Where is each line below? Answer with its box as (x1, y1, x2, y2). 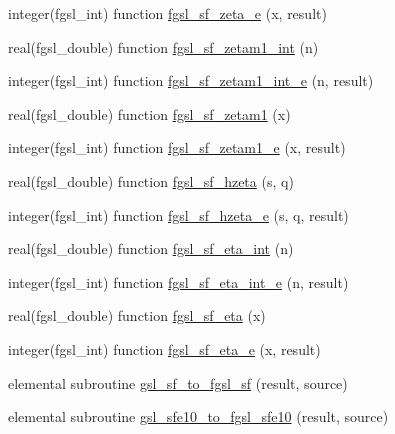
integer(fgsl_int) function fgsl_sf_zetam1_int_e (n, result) (8, 70, 374, 91)
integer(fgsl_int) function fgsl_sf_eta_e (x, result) (8, 338, 321, 359)
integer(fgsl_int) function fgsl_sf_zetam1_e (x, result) (8, 137, 346, 158)
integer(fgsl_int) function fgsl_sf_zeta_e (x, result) (8, 3, 327, 23)
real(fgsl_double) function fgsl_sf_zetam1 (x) (8, 103, 291, 124)
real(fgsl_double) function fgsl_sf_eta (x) (8, 305, 266, 326)
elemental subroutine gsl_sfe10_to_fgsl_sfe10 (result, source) (8, 406, 389, 427)
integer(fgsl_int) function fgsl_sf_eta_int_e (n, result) (8, 271, 349, 292)
